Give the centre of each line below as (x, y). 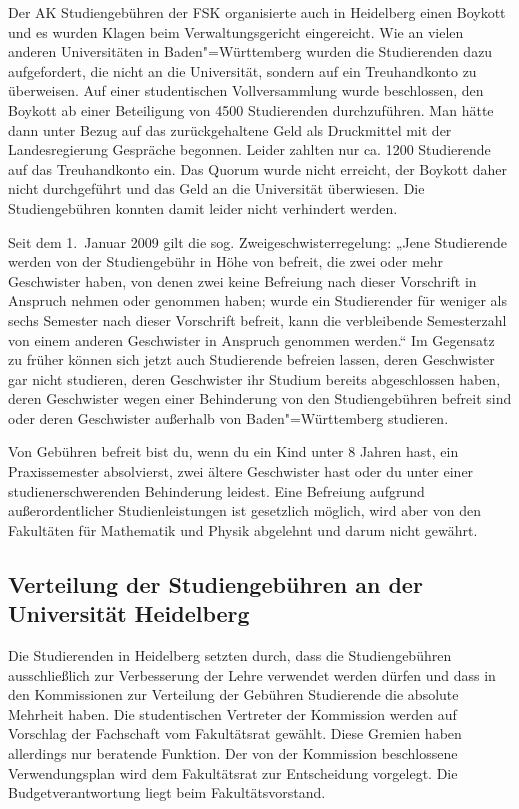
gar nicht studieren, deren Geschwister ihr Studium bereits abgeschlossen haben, (254, 378)
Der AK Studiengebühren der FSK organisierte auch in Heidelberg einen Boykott (257, 12)
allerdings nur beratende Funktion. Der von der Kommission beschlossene (233, 753)
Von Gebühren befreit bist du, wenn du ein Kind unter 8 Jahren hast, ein (233, 451)
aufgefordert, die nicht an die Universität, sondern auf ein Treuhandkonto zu (242, 70)
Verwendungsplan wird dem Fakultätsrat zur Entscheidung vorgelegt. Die (233, 772)
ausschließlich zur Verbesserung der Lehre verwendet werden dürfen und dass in (252, 674)
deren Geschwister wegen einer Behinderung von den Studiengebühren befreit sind (260, 398)
